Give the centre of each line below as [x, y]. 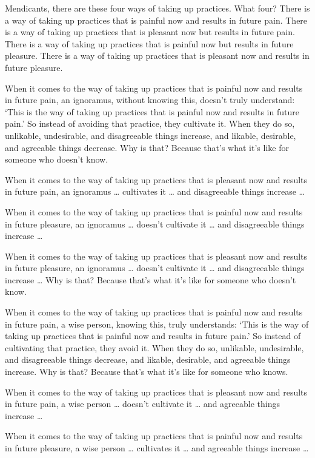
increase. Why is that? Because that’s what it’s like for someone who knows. [147, 372]
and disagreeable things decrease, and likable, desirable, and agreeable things [148, 359]
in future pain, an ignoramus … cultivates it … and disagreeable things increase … [155, 191]
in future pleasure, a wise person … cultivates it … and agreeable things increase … [157, 448]
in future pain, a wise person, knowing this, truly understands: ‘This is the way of [157, 324]
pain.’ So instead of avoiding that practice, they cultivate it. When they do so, [150, 123]
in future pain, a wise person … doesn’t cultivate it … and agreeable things [142, 404]
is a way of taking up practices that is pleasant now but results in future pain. [150, 32]
